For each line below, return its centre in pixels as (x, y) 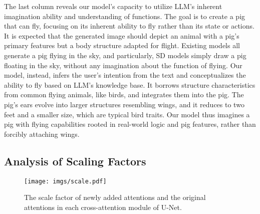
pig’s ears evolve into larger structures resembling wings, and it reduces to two (124, 104)
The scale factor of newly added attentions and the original (115, 197)
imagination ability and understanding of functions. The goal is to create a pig (125, 16)
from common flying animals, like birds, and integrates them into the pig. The (124, 94)
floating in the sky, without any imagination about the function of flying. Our (123, 65)
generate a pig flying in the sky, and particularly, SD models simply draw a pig (125, 55)
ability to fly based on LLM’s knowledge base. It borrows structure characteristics (130, 84)
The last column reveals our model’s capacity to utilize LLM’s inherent (113, 6)
